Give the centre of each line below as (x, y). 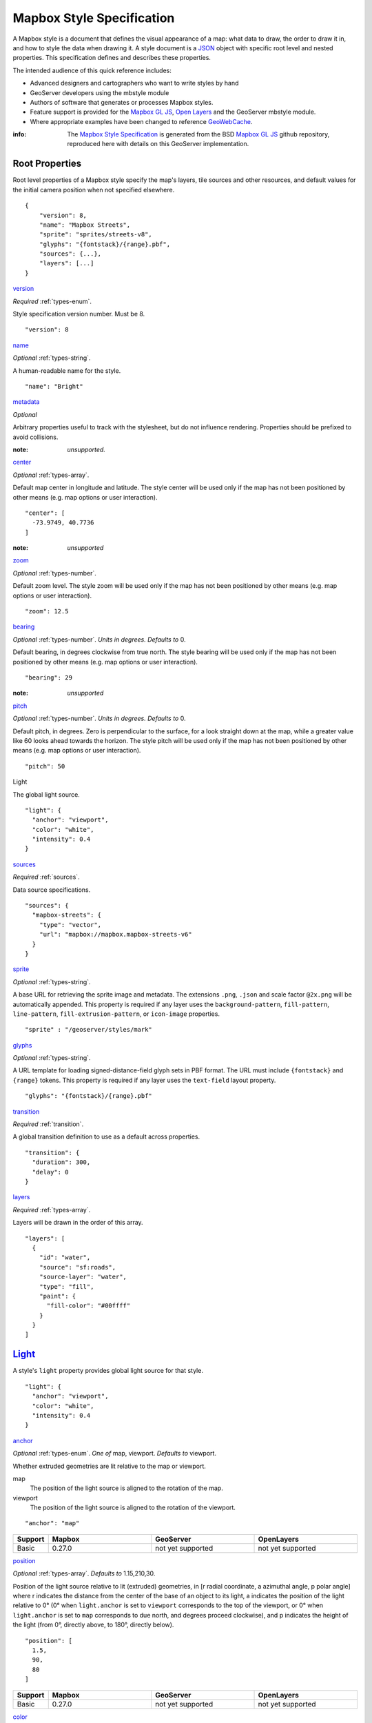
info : (20, 134)
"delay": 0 (50, 1172)
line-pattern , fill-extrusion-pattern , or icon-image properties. (116, 1014)
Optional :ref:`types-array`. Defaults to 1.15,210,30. (84, 1573)
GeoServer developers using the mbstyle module (100, 92)
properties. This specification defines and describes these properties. (112, 58)
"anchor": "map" (52, 1523)
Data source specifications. (52, 890)
